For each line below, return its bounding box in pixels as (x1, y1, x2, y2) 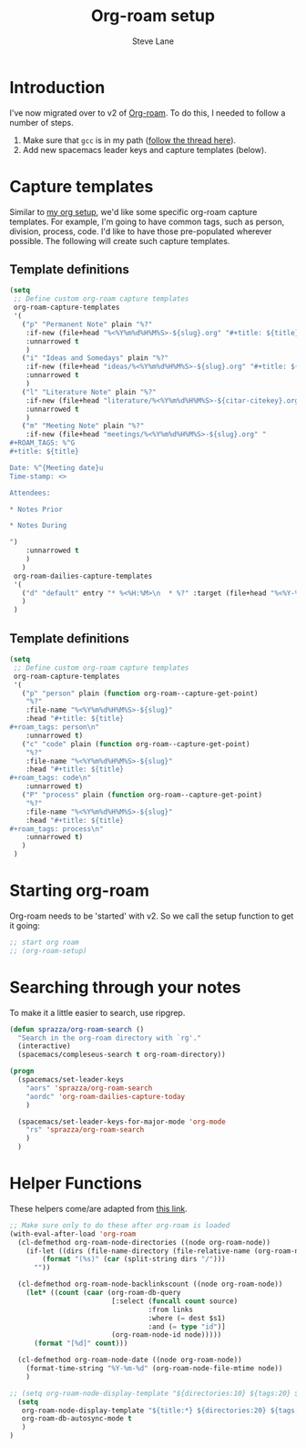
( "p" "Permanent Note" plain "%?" (21, 320, 153, 329)
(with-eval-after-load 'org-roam (9, 1229, 137, 1238)
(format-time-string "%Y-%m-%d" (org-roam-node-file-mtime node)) (25, 1364, 283, 1373)
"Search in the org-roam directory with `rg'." (17, 1033, 202, 1042)
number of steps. (9, 117, 75, 128)
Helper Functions (9, 1173, 143, 1194)
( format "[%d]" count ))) (33, 1339, 128, 1349)
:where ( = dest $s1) (148, 1313, 226, 1322)
